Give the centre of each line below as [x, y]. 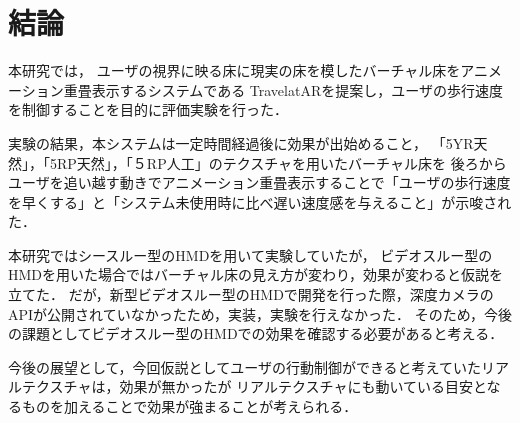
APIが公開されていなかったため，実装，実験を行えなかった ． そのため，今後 [260, 313]
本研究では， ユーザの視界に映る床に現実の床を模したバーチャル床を [234, 70]
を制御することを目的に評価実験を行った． [148, 109]
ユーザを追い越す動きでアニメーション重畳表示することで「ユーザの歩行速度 [259, 182]
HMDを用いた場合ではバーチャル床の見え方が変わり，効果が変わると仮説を [255, 274]
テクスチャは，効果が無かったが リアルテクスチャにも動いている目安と [254, 386]
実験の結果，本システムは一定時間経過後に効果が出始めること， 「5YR [241, 142]
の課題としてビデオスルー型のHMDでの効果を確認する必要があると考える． [256, 333]
